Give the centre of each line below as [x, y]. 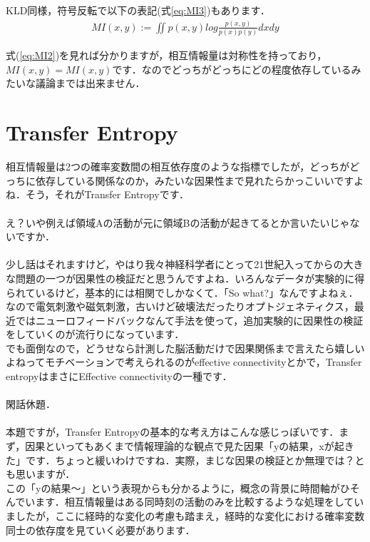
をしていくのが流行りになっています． [95, 334]
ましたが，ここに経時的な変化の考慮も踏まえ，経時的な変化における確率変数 [185, 516]
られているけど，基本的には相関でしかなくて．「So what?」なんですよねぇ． [182, 292]
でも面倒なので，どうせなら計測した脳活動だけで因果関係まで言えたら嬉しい [185, 348]
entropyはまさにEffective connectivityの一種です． [119, 376]
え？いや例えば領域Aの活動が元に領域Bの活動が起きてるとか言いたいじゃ [178, 222]
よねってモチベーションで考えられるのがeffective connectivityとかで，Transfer [184, 362]
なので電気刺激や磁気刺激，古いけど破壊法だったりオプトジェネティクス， [180, 306]
